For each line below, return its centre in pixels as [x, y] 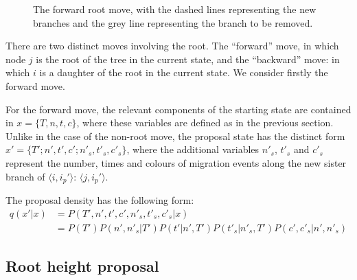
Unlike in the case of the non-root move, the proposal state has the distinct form [175, 136]
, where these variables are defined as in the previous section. [205, 122]
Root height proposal [82, 266]
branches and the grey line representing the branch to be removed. [173, 22]
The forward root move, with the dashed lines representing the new [175, 9]
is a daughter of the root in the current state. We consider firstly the [184, 72]
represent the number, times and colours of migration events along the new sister [176, 162]
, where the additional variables [193, 149]
